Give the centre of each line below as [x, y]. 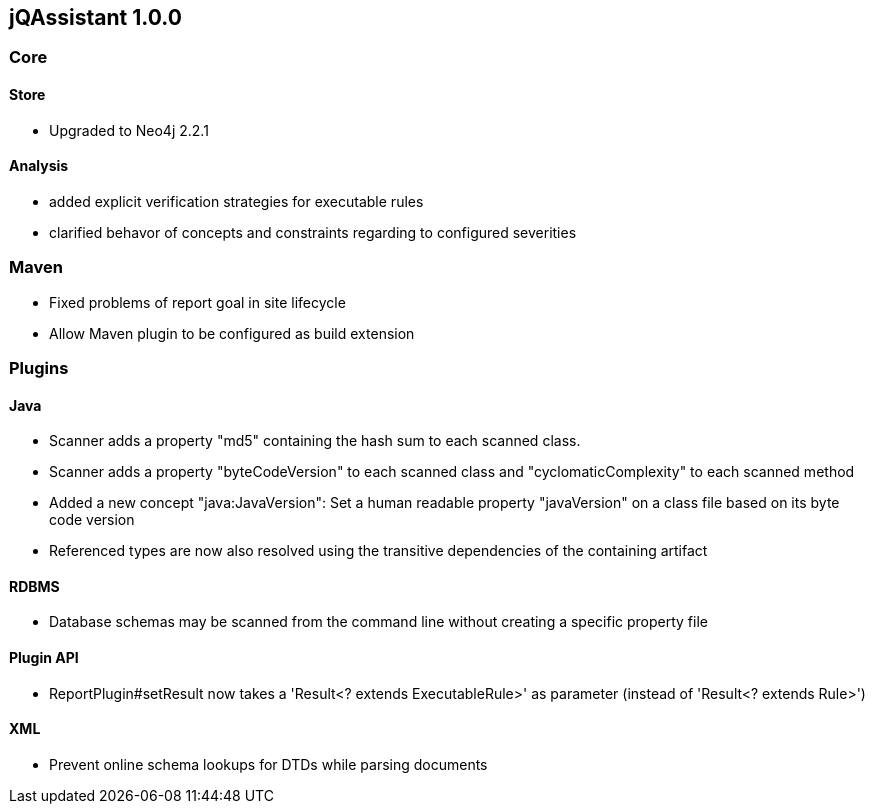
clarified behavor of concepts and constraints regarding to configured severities [313, 232]
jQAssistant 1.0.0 [95, 17]
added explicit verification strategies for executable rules [236, 201]
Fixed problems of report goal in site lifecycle [197, 302]
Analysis [39, 166]
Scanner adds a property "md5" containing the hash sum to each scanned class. [315, 441]
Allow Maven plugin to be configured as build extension [232, 333]
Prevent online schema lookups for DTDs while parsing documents [268, 764]
